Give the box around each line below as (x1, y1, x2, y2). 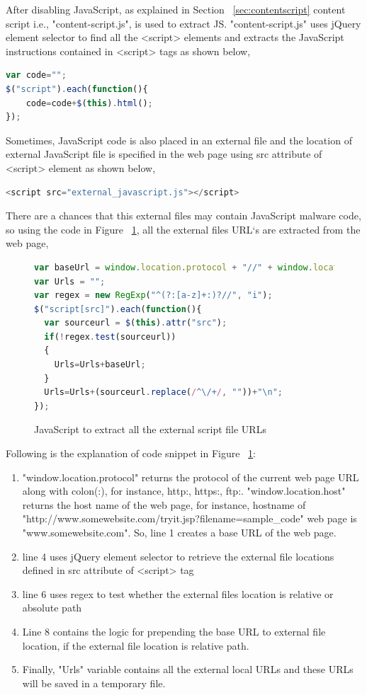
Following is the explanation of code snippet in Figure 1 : (6, 446, 256, 461)
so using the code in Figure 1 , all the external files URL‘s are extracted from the (6, 222, 361, 236)
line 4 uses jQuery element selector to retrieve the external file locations (22, 548, 334, 563)
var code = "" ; (6, 70, 67, 81)
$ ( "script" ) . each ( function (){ (6, 84, 148, 94)
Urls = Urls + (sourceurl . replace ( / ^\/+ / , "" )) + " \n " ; (44, 387, 283, 398)
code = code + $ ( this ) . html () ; (26, 98, 153, 108)
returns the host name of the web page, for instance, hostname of (22, 497, 306, 512)
